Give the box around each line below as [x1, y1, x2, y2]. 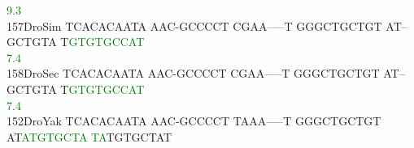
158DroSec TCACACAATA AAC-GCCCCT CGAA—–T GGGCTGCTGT [7, 65, 380, 82]
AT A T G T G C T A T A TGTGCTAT [7, 128, 172, 145]
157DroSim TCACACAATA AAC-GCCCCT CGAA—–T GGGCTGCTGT [7, 17, 382, 34]
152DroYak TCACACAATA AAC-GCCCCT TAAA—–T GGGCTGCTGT [7, 112, 381, 129]
